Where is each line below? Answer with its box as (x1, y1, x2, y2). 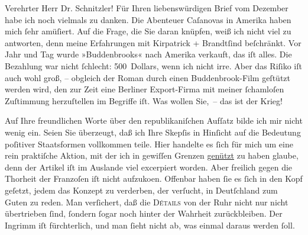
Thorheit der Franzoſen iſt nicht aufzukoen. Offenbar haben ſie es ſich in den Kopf (5, 172, 303, 185)
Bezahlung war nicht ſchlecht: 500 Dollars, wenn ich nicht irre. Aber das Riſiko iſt (5, 59, 302, 72)
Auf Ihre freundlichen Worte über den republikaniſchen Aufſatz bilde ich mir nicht (5, 114, 303, 127)
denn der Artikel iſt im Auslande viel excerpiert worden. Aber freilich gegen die (5, 160, 293, 173)
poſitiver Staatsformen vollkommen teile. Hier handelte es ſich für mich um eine (5, 137, 293, 150)
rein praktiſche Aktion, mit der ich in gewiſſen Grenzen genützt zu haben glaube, (5, 149, 299, 162)
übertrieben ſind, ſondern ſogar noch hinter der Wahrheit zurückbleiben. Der (5, 207, 283, 220)
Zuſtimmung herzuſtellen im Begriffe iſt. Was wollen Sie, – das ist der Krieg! (5, 94, 283, 107)
